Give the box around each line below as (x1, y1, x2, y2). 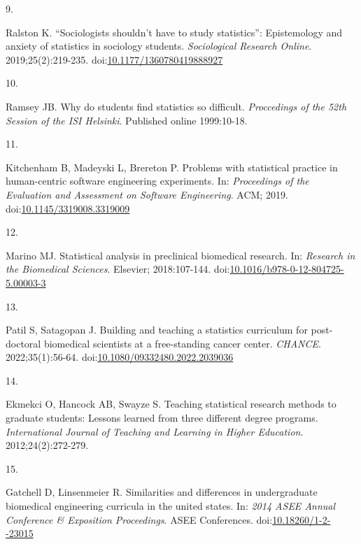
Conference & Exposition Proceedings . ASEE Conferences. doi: (6, 512, 273, 527)
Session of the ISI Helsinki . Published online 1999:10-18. (6, 113, 248, 127)
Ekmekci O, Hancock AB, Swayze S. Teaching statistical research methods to (6, 396, 337, 411)
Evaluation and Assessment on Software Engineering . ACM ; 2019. (6, 187, 288, 201)
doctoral (6, 336, 41, 350)
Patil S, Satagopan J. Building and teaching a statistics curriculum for (6, 322, 308, 337)
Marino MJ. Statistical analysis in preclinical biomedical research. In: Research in (6, 248, 355, 262)
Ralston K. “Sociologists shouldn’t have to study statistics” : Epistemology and (6, 24, 343, 39)
